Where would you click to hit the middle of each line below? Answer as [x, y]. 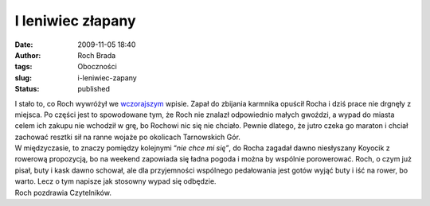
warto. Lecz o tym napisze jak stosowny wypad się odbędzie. [115, 181]
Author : [28, 55]
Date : [24, 45]
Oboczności [97, 67]
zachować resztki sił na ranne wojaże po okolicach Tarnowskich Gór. [127, 137]
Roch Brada [97, 55]
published [94, 89]
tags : [23, 67]
